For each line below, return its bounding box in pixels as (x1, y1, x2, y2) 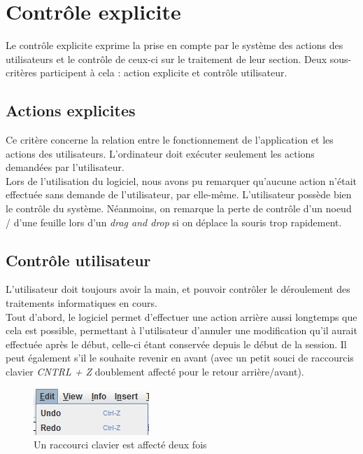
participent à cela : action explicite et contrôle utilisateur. (40, 65, 287, 80)
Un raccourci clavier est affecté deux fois (34, 437, 207, 452)
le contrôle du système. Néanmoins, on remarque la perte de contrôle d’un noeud (6, 201, 352, 216)
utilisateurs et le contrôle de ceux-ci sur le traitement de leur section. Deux (6, 51, 327, 66)
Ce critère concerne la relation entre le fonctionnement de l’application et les (6, 132, 334, 147)
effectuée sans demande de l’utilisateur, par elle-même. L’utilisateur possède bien (6, 187, 352, 202)
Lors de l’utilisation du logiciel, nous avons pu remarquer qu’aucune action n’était (6, 173, 357, 188)
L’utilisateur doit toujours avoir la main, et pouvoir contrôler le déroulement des (6, 282, 350, 296)
